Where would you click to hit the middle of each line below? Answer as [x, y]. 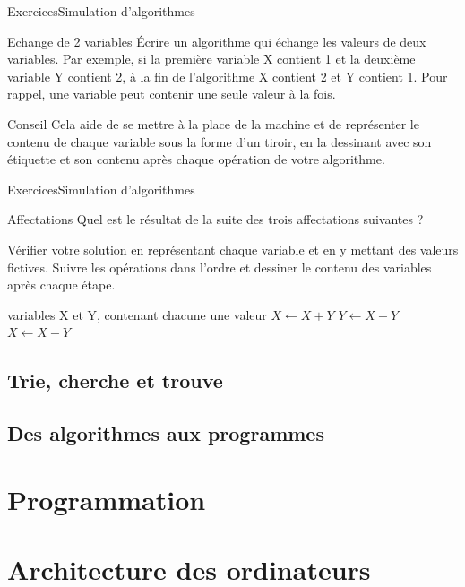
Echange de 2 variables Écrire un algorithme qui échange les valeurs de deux [217, 41]
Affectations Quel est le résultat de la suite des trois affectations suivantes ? [215, 219]
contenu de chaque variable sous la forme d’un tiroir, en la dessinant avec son [220, 141]
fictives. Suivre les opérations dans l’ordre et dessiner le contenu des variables [220, 267]
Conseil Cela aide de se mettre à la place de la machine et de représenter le [213, 123]
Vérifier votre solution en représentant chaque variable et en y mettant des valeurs [233, 249]
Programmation [107, 499]
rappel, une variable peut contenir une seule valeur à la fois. [172, 94]
